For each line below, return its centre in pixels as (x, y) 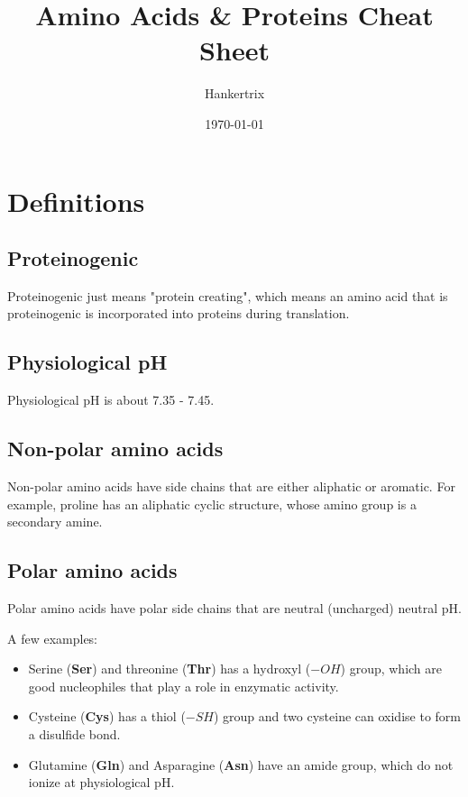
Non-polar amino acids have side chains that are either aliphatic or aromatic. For (231, 486)
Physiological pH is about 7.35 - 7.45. (111, 400)
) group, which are (391, 669)
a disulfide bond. (74, 734)
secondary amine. (55, 522)
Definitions (76, 201)
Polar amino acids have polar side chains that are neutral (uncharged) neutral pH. (234, 608)
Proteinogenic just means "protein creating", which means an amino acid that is (228, 295)
